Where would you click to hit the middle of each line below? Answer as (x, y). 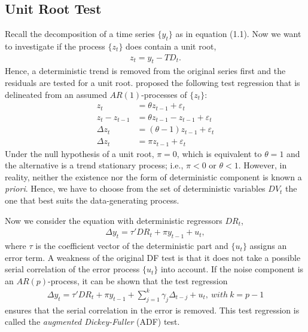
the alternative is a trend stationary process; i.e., (94, 165)
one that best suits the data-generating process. (92, 200)
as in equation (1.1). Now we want (238, 34)
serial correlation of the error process (72, 269)
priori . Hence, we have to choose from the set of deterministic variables (135, 188)
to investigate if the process (55, 46)
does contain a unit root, (171, 46)
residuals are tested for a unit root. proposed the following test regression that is (153, 83)
